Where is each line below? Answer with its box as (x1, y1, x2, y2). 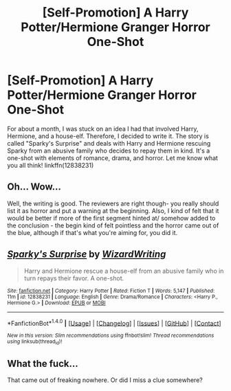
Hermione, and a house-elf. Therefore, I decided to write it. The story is (7, 132, 210, 140)
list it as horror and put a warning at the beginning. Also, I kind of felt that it (7, 206, 219, 214)
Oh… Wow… (7, 181, 62, 193)
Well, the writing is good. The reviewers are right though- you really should (7, 199, 219, 208)
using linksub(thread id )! (7, 338, 63, 346)
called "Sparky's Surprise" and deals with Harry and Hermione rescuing (7, 139, 211, 147)
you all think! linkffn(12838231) (7, 161, 94, 169)
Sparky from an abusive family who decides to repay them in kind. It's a (7, 146, 210, 155)
